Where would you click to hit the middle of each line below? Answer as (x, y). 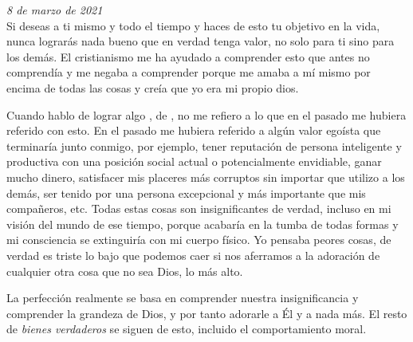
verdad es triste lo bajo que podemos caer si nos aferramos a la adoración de (193, 255)
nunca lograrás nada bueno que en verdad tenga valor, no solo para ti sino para (201, 41)
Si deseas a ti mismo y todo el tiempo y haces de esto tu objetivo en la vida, (193, 25)
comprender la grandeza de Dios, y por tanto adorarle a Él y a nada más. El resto (207, 313)
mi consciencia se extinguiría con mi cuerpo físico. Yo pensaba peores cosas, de (199, 240)
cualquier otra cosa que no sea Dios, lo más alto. (125, 271)
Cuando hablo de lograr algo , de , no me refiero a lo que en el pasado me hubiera (206, 114)
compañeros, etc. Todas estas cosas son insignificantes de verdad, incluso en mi (199, 208)
